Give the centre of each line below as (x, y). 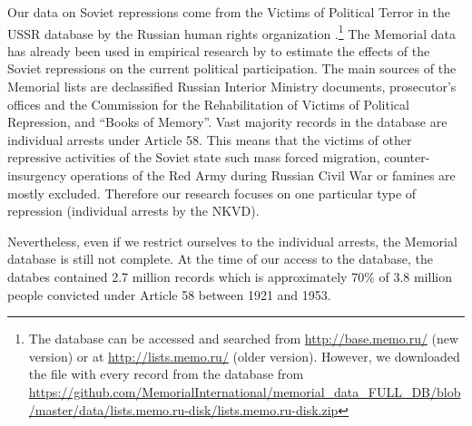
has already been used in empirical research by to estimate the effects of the (219, 50)
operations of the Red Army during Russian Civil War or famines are (263, 175)
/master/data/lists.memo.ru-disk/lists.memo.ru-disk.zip (183, 409)
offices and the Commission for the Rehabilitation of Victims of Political (208, 104)
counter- (407, 157)
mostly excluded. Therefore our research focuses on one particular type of (212, 193)
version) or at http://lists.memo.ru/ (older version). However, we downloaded (244, 356)
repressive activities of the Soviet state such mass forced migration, (194, 157)
